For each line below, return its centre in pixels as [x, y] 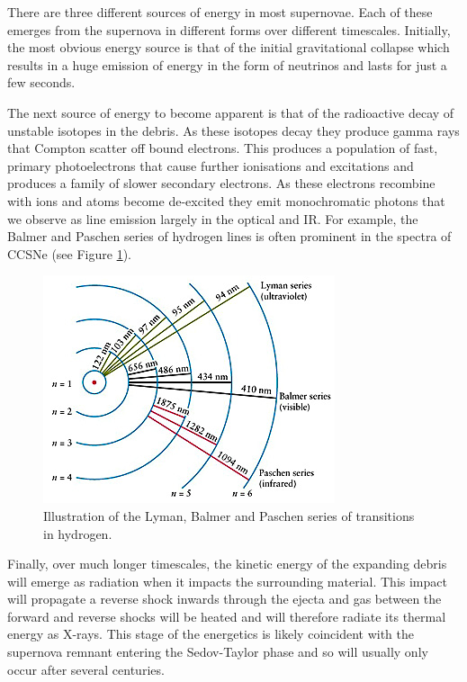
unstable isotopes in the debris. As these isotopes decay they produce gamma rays [233, 130]
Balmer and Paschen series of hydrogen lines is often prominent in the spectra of [229, 236]
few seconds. [41, 82]
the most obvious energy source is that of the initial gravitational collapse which [229, 47]
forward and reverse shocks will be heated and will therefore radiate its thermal [227, 616]
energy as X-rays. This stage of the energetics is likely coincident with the [211, 634]
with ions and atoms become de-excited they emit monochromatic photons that [226, 200]
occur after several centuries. [86, 669]
